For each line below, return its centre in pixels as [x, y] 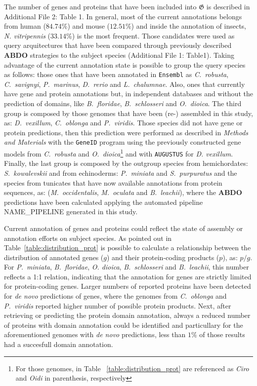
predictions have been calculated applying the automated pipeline [104, 202]
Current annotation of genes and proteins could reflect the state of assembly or [124, 228]
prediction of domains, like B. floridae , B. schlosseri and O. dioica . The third [123, 103]
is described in [228, 6]
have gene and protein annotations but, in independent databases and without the [128, 94]
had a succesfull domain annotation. [59, 344]
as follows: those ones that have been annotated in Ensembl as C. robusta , [116, 74]
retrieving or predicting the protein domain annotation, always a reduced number [127, 315]
